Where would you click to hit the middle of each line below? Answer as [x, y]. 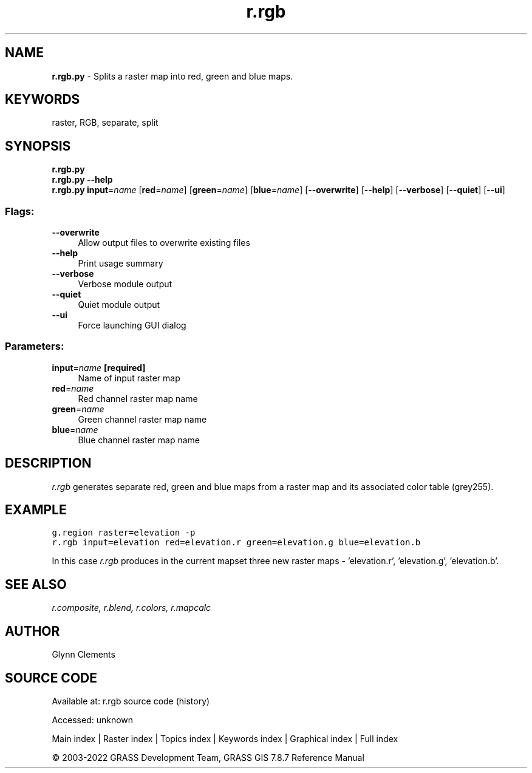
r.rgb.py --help [82, 180]
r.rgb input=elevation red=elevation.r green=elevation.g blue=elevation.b [236, 543]
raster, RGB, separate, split [105, 123]
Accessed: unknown [93, 720]
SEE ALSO [36, 584]
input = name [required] [99, 367]
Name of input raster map [129, 378]
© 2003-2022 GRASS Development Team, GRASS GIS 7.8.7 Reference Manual [208, 758]
